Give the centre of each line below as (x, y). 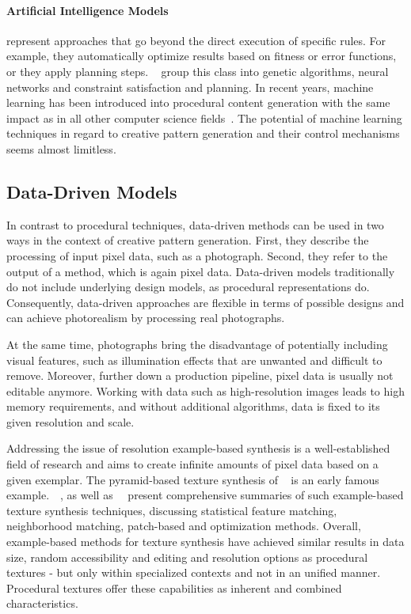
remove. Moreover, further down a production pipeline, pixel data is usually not (200, 375)
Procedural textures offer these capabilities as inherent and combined (174, 587)
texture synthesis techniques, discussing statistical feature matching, (172, 510)
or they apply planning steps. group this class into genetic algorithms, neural (198, 71)
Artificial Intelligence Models (88, 10)
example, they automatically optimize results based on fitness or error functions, (202, 56)
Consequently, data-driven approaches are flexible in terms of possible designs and (205, 302)
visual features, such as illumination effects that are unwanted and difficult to (194, 360)
